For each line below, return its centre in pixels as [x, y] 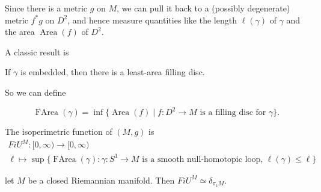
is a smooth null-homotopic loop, [203, 159]
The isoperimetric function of [59, 132]
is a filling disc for [233, 113]
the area [20, 32]
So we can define [35, 92]
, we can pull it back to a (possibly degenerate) [203, 8]
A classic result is [37, 51]
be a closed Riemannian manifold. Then [101, 180]
